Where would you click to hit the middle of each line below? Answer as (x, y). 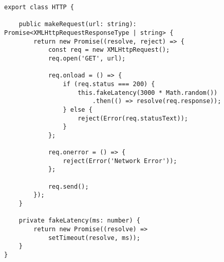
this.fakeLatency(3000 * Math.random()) (148, 93)
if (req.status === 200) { (109, 84)
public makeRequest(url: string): (78, 24)
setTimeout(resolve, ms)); (94, 238)
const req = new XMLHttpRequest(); (109, 50)
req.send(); (68, 186)
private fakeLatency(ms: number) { (79, 221)
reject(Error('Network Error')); (120, 161)
